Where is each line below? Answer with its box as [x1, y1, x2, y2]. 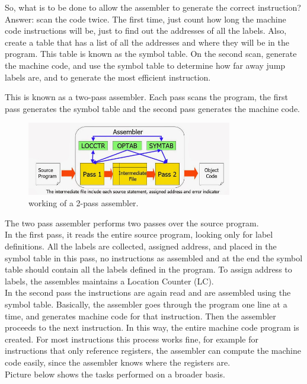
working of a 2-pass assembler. [28, 197, 139, 209]
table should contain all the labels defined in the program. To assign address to [5, 263, 292, 276]
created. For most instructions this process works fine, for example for [5, 332, 258, 345]
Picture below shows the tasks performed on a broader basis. [5, 367, 225, 380]
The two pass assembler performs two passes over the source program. [5, 216, 259, 229]
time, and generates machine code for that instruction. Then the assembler [5, 309, 276, 322]
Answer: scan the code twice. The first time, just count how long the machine [5, 12, 286, 25]
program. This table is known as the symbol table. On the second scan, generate [5, 47, 297, 60]
